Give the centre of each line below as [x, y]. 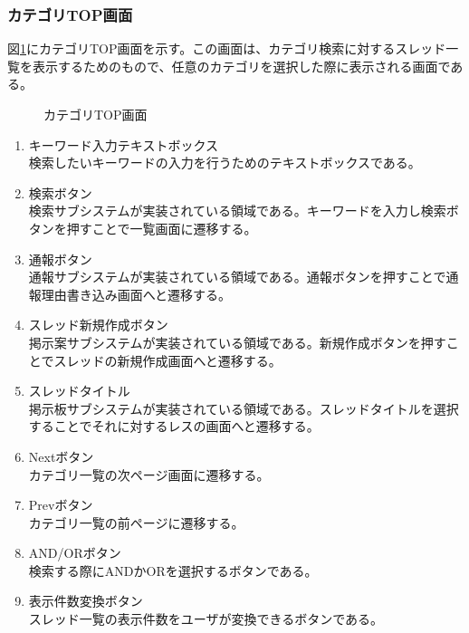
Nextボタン [61, 456]
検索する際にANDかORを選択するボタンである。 [173, 570]
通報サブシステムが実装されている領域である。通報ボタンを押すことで [237, 277]
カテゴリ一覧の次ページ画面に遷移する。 [149, 474]
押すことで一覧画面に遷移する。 [162, 228]
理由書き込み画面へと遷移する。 [136, 294]
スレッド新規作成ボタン [98, 325]
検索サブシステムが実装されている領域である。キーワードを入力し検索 [237, 211]
